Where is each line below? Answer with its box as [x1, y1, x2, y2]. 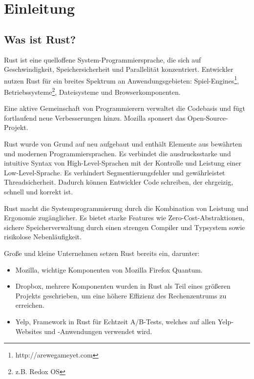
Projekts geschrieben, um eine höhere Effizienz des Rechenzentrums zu [15, 290, 227, 300]
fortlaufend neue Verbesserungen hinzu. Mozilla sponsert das [4, 112, 186, 123]
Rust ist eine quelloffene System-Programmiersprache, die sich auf [4, 54, 201, 64]
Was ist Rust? [4, 31, 76, 46]
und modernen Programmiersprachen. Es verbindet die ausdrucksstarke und [4, 148, 231, 158]
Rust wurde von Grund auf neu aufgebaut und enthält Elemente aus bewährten [4, 139, 242, 149]
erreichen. [15, 300, 44, 310]
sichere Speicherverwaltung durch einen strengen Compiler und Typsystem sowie [4, 222, 245, 232]
